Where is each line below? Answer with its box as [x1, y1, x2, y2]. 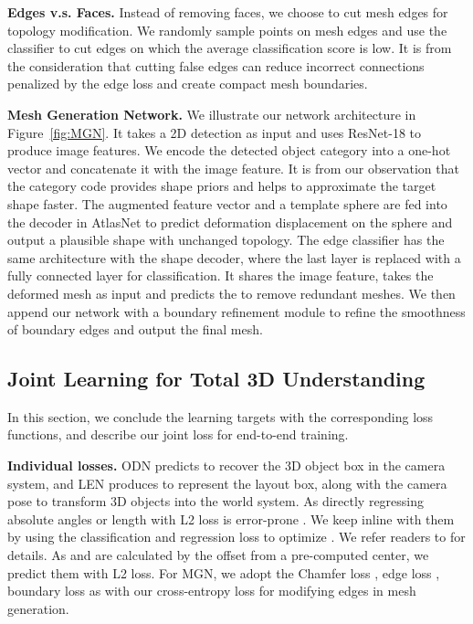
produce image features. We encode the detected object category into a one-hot [7, 141, 451, 160]
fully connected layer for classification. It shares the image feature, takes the [7, 266, 434, 285]
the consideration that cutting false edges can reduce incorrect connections [7, 56, 425, 75]
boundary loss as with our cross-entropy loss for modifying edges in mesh [7, 581, 416, 600]
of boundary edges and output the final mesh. [7, 320, 263, 339]
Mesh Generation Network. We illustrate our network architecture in [7, 104, 416, 123]
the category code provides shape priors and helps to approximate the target [7, 176, 436, 196]
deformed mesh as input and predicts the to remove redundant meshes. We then [7, 283, 456, 302]
